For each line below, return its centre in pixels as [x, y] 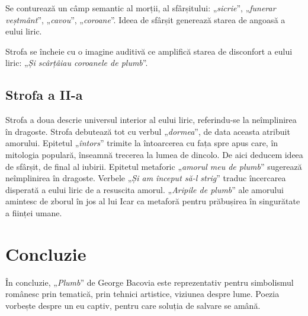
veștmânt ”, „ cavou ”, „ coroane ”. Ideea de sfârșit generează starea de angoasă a [145, 19]
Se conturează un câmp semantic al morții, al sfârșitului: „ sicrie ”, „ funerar [141, 8]
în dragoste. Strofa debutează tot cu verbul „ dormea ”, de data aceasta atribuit [148, 131]
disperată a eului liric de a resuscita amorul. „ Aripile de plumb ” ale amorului [145, 189]
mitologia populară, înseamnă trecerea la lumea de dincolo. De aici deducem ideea [154, 154]
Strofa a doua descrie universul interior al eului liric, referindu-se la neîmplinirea [151, 120]
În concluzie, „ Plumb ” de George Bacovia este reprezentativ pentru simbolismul [150, 282]
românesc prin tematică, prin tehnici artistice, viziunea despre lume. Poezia [142, 294]
